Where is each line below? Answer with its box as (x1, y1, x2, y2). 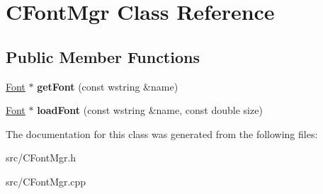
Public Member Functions (6, 45, 200, 67)
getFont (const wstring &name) (37, 79, 178, 93)
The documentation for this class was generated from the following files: (6, 126, 318, 141)
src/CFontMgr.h (6, 150, 76, 165)
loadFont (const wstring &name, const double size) (37, 103, 263, 118)
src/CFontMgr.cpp (6, 173, 86, 188)
